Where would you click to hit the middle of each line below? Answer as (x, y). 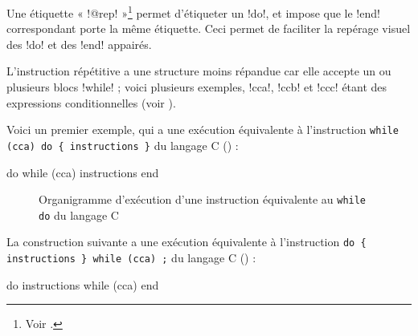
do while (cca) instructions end (83, 172)
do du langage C (79, 215)
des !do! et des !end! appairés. (79, 44)
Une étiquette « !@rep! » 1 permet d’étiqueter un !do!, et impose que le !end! (193, 12)
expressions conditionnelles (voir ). (91, 102)
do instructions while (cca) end (83, 284)
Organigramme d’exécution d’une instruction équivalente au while (203, 199)
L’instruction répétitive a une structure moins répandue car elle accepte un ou (199, 71)
